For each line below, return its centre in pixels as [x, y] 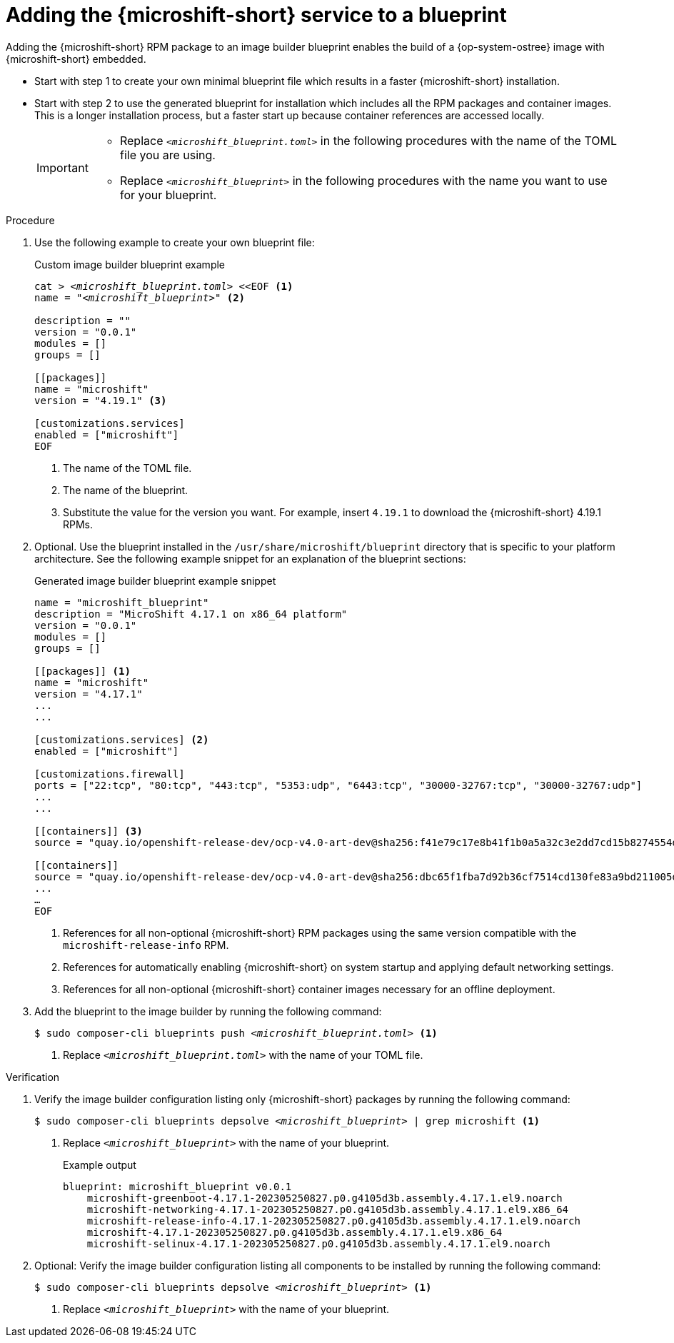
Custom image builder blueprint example [130, 264]
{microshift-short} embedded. [76, 59]
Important [62, 167]
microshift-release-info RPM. [146, 945]
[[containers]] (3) [89, 831]
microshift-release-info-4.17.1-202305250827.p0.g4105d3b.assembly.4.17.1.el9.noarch [333, 1221]
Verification [33, 1077]
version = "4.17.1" [89, 694]
